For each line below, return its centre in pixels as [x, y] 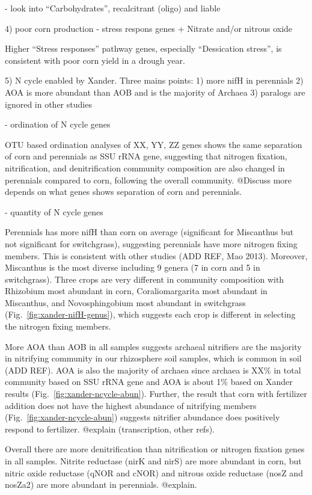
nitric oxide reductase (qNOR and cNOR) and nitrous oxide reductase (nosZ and [154, 472]
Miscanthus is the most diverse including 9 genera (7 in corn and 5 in [133, 267]
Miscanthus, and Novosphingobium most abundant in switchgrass [125, 302]
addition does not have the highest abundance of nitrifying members [131, 405]
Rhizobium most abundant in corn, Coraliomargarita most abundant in [136, 291]
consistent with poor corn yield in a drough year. [95, 60]
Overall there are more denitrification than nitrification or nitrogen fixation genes [155, 449]
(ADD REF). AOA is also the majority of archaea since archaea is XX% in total [153, 370]
